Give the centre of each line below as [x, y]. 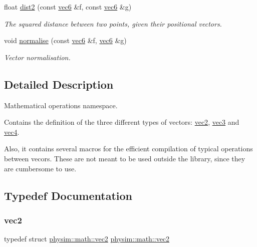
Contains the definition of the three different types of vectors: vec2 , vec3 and [122, 122]
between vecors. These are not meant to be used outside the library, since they [125, 158]
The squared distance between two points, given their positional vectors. [113, 23]
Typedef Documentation [68, 195]
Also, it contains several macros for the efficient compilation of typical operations [128, 149]
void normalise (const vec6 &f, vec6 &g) [65, 40]
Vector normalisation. [37, 57]
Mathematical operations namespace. [61, 105]
